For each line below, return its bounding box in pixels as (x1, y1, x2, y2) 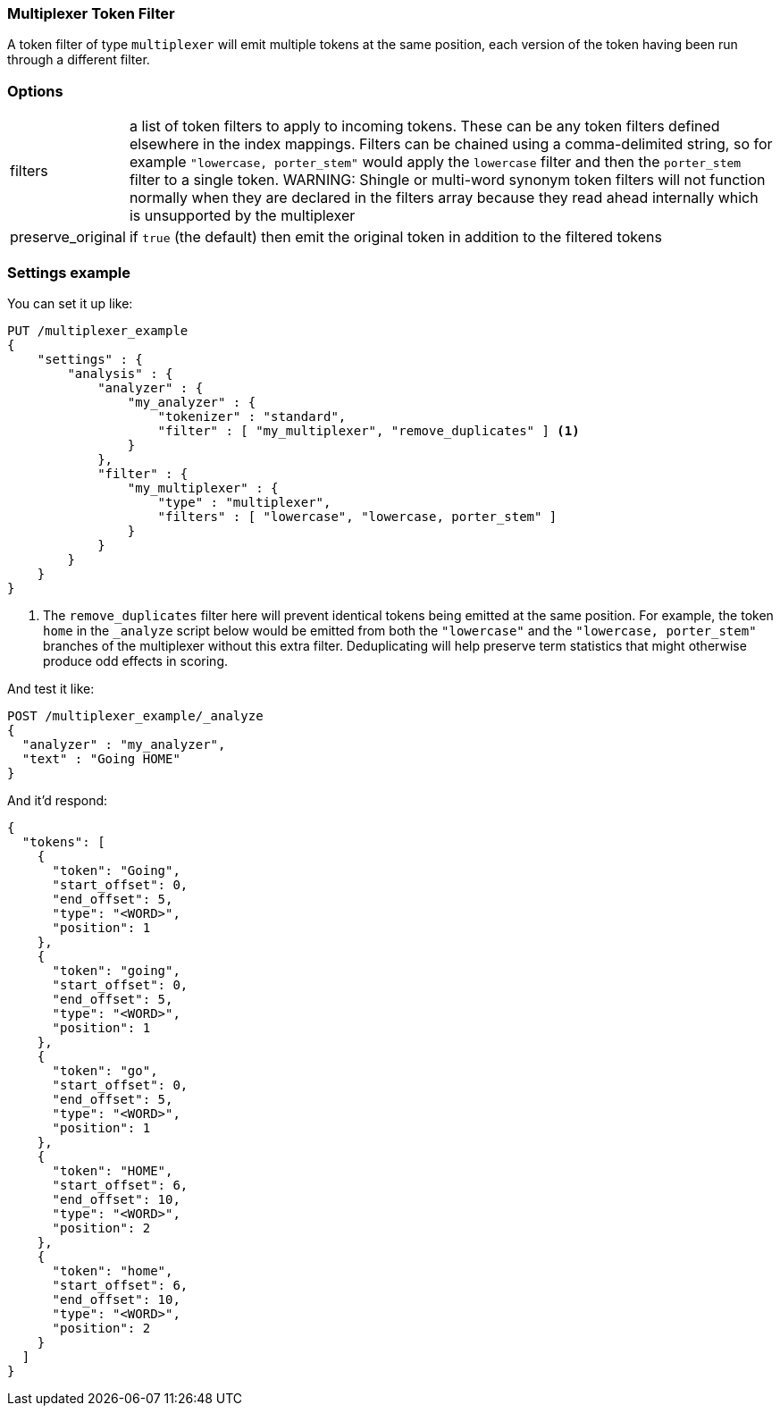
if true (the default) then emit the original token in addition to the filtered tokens (129, 228, 662, 247)
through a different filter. (7, 52, 150, 68)
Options (7, 81, 63, 100)
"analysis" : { (67, 366, 173, 381)
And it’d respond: (7, 792, 108, 808)
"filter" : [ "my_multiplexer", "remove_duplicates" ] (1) (157, 423, 580, 438)
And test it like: (7, 680, 95, 696)
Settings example (7, 263, 131, 282)
